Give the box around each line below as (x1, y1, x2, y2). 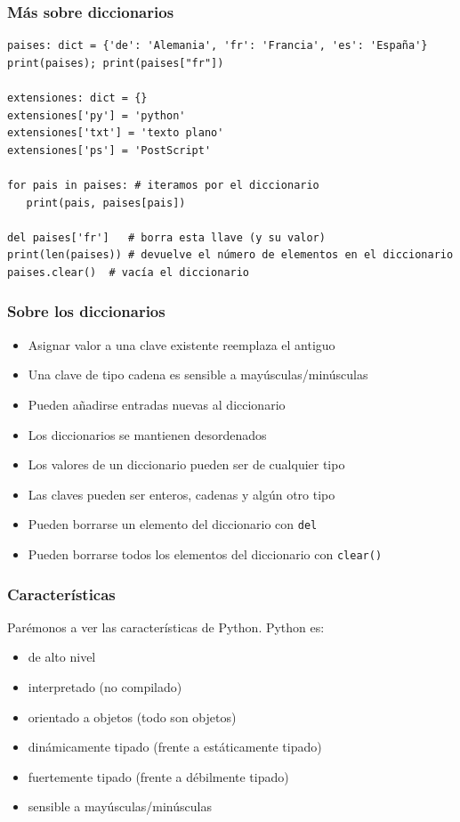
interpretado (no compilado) (28, 678, 182, 696)
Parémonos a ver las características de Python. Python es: (7, 617, 325, 636)
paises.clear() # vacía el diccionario (7, 265, 250, 279)
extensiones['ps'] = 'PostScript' (7, 143, 212, 157)
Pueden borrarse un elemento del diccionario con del (28, 515, 318, 533)
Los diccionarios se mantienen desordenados (28, 425, 267, 444)
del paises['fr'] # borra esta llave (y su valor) (7, 231, 326, 244)
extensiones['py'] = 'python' (7, 109, 186, 122)
